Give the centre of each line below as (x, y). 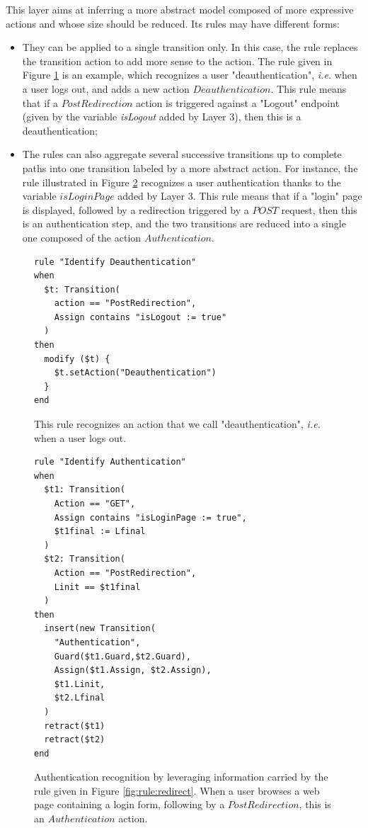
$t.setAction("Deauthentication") (135, 373)
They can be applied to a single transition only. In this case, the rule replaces (190, 47)
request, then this (319, 209)
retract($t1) (75, 726)
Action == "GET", (95, 504)
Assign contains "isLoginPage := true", (150, 517)
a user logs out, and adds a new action (106, 88)
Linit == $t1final (97, 587)
